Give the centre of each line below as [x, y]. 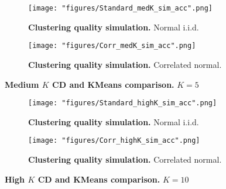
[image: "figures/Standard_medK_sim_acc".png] [120, 8]
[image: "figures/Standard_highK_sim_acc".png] [123, 103]
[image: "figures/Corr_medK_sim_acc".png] [112, 46]
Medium [22, 84]
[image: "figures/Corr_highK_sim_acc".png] [114, 141]
